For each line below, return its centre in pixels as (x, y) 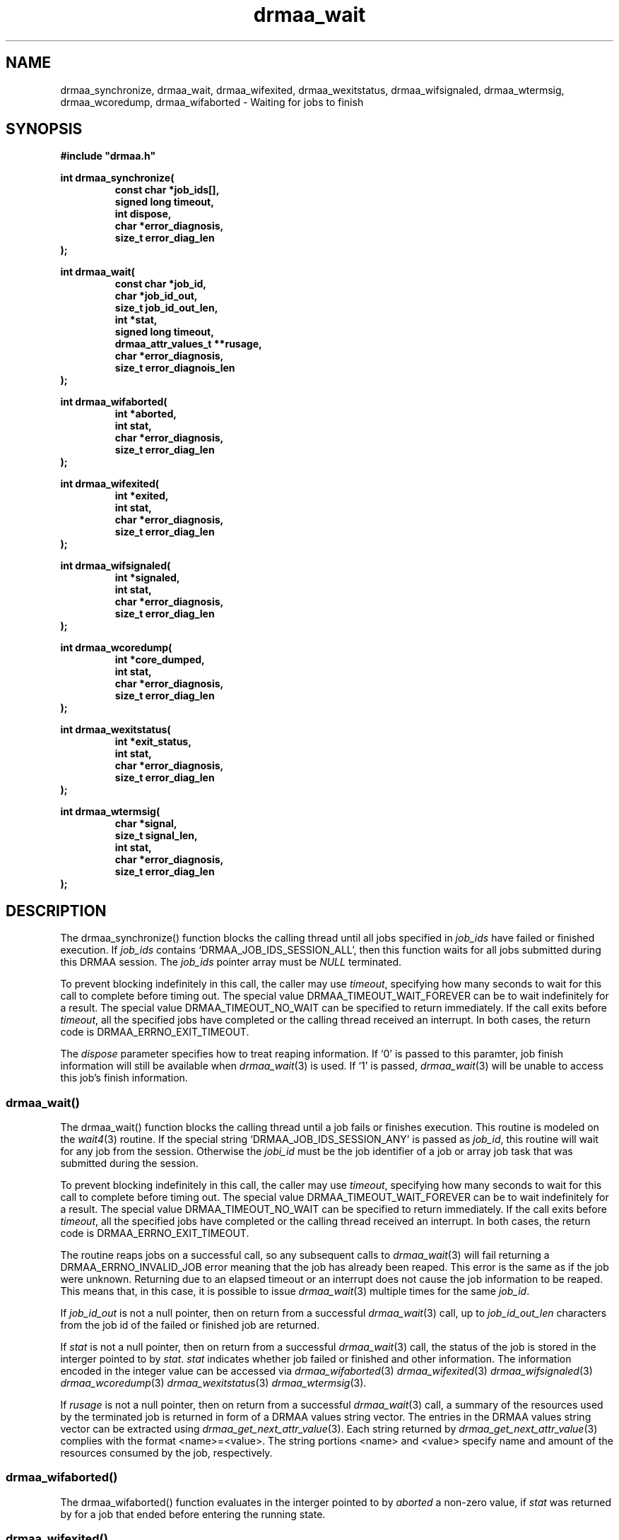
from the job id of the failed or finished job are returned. (190, 1325)
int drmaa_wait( (98, 272)
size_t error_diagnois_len (175, 368)
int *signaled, (147, 578)
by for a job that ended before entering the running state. (193, 1514)
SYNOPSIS (44, 129)
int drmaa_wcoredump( (116, 648)
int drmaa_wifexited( (110, 484)
